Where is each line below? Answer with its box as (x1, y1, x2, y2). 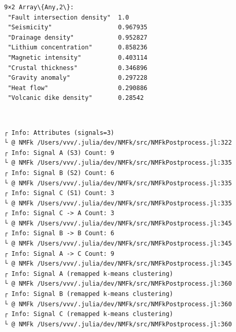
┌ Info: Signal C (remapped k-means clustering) (4, 310, 173, 318)
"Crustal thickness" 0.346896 (8, 64, 148, 72)
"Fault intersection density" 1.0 (8, 13, 129, 21)
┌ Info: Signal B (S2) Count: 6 (4, 169, 114, 177)
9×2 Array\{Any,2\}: (4, 4, 74, 11)
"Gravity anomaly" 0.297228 (8, 74, 148, 82)
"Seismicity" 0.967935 (8, 24, 148, 31)
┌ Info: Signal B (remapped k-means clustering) (4, 290, 173, 298)
